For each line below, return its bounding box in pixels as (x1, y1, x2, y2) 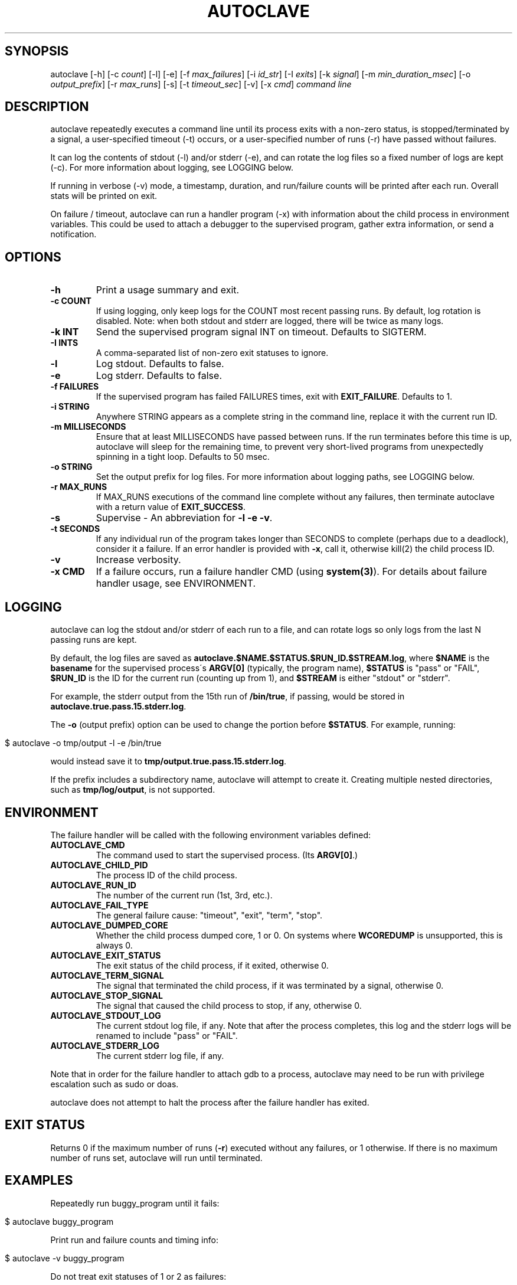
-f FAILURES (50, 381, 99, 392)
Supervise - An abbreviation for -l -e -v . (96, 512, 273, 524)
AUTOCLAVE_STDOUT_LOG (50, 1010, 161, 1021)
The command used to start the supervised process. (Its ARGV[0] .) (96, 849, 358, 860)
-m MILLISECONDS (50, 421, 126, 432)
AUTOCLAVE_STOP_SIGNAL (50, 990, 163, 1000)
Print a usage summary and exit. (96, 284, 240, 296)
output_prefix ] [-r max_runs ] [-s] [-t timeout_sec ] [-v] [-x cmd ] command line (50, 79, 352, 89)
